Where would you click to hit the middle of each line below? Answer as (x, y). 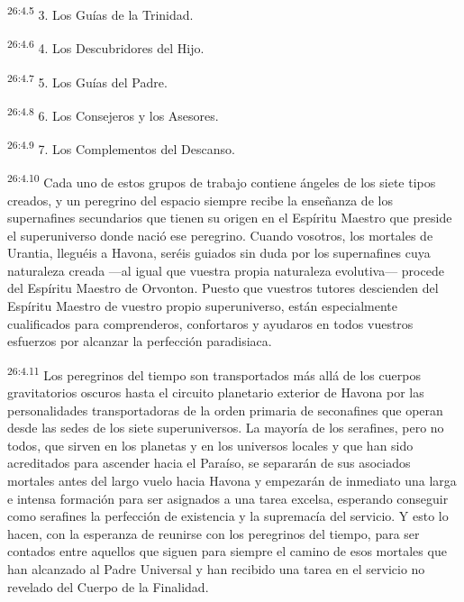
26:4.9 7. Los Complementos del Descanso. (121, 147)
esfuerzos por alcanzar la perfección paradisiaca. (140, 341)
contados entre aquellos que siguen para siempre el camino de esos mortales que (227, 551)
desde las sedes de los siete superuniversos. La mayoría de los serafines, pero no (226, 428)
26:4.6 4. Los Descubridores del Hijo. (106, 46)
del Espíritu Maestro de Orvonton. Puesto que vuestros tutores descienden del (223, 288)
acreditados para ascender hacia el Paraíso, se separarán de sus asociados (209, 463)
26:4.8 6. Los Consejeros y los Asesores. (113, 114)
